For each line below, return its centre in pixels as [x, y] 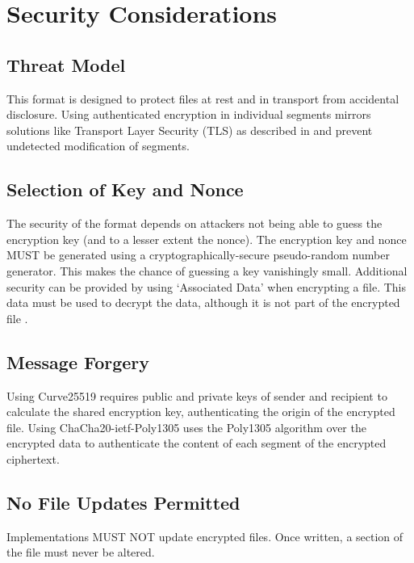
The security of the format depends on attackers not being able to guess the [194, 223]
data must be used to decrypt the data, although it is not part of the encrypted [203, 303]
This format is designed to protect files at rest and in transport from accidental [203, 98]
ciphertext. [33, 458]
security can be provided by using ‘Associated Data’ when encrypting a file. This [206, 286]
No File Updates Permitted [123, 502]
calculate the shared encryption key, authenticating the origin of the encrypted [201, 412]
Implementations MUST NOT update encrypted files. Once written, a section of [205, 536]
